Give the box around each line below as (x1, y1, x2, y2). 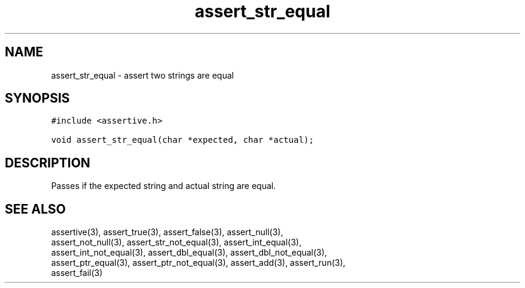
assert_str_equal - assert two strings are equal (51, 70, 234, 80)
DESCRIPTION (5, 155, 90, 170)
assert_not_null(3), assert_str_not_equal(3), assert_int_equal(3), (51, 237, 301, 248)
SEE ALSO (5, 201, 66, 217)
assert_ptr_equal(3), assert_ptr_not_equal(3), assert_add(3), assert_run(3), (51, 257, 346, 268)
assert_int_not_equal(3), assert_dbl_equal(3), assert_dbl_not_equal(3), (51, 247, 327, 258)
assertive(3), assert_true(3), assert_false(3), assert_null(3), (51, 227, 283, 238)
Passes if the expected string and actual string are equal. (51, 181, 276, 191)
